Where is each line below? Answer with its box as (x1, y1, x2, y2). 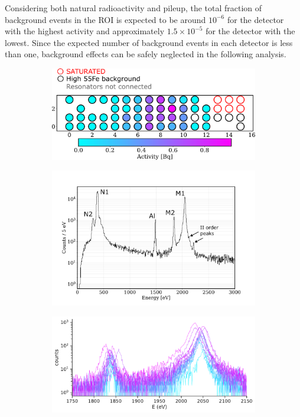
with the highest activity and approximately (5, 25, 165, 37)
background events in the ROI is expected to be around (5, 13, 206, 25)
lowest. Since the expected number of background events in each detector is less (5, 36, 293, 48)
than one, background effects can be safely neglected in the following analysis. (5, 48, 286, 60)
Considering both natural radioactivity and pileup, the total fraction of (5, 2, 262, 14)
